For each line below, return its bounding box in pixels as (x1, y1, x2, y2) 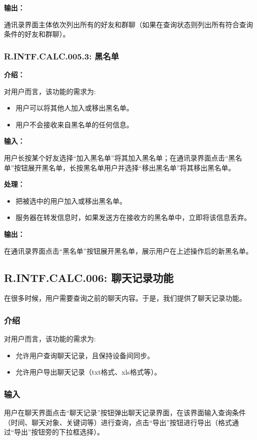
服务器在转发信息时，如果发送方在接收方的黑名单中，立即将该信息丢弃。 (15, 212, 251, 222)
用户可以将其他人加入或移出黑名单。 (15, 103, 133, 113)
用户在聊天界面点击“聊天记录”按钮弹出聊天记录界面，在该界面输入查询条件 (4, 407, 246, 418)
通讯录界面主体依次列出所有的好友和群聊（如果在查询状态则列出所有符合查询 (4, 19, 253, 29)
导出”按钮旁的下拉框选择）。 (14, 427, 104, 437)
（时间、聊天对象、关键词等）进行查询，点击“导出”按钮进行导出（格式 (4, 417, 232, 427)
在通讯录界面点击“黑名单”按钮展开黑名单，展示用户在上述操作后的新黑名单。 (4, 245, 253, 256)
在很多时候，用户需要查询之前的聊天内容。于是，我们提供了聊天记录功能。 (4, 293, 246, 303)
